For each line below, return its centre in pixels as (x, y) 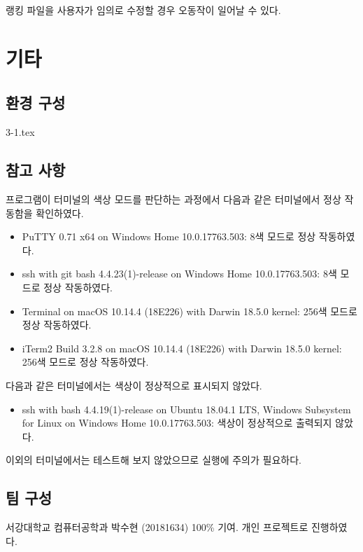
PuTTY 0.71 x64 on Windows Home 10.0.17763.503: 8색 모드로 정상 (169, 236)
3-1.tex (20, 132)
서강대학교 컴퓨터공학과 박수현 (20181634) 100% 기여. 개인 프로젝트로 (157, 527)
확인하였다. (60, 213)
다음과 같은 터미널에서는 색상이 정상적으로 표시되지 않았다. (134, 385)
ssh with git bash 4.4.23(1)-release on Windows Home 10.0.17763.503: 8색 (179, 274)
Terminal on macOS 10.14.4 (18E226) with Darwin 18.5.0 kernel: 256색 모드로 (190, 311)
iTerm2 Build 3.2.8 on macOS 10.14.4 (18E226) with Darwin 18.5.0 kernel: (182, 348)
